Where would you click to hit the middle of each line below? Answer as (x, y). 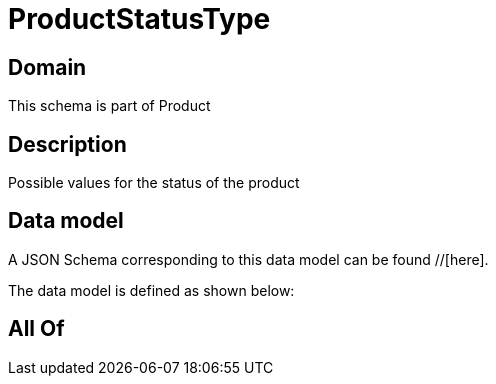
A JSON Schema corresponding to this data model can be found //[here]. (248, 259)
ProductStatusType (139, 19)
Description (67, 144)
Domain (47, 67)
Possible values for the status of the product (154, 183)
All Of (36, 329)
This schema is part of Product (109, 106)
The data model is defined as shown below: (151, 290)
